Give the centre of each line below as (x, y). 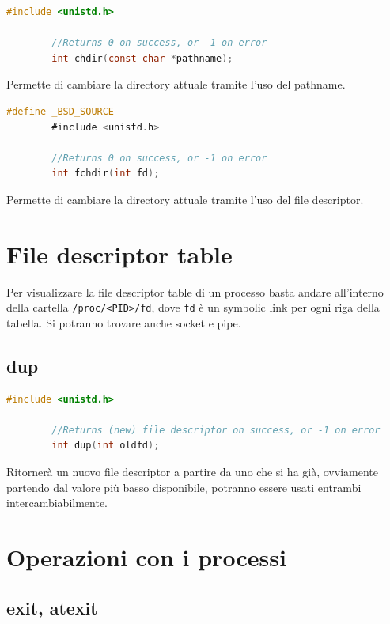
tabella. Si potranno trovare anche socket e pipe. (124, 322)
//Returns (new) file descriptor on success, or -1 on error (216, 430)
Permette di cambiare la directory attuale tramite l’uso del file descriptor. (185, 199)
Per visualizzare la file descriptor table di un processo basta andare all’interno (195, 291)
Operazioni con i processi (146, 557)
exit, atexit (52, 607)
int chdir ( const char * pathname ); (142, 58)
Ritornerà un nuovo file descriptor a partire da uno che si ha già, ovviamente (192, 472)
